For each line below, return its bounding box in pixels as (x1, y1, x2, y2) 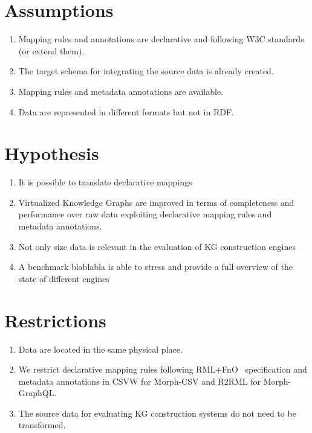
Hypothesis (4, 141, 99, 165)
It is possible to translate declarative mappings (18, 176, 192, 188)
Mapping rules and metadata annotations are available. (18, 85, 224, 97)
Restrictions (4, 307, 106, 332)
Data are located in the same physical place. (18, 342, 183, 355)
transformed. (18, 419, 66, 431)
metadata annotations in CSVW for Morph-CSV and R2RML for (18, 374, 261, 387)
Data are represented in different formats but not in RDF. (18, 105, 234, 118)
